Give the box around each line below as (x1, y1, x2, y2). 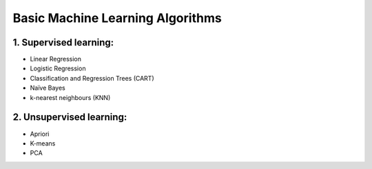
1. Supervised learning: (12, 37, 114, 48)
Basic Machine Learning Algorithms (12, 10, 222, 26)
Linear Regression (30, 55, 82, 63)
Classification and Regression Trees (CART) (30, 74, 154, 82)
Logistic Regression (30, 64, 86, 72)
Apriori (30, 130, 50, 138)
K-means (30, 139, 56, 148)
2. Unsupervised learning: (12, 111, 127, 123)
